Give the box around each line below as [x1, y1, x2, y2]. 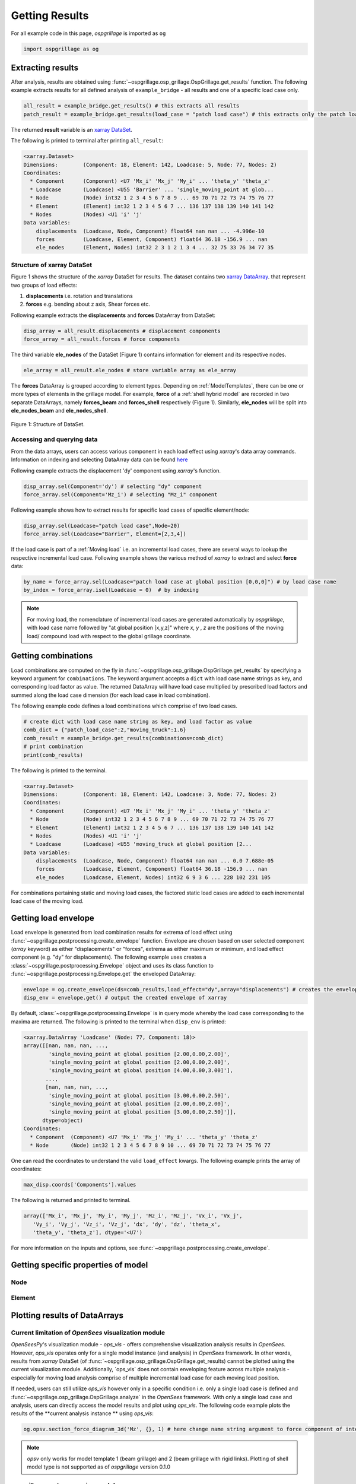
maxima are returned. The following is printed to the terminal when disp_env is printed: [11, 1018, 227, 1025]
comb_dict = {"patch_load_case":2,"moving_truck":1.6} [23, 727, 186, 733]
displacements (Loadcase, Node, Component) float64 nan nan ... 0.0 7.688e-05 [36, 858, 274, 864]
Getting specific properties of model [11, 1260, 148, 1270]
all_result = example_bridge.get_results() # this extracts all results [23, 103, 240, 109]
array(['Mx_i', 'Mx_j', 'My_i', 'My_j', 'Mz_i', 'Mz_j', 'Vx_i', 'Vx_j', [23, 1213, 243, 1219]
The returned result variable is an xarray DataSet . [11, 126, 133, 133]
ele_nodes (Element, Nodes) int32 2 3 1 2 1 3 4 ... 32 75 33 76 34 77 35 [36, 244, 274, 251]
